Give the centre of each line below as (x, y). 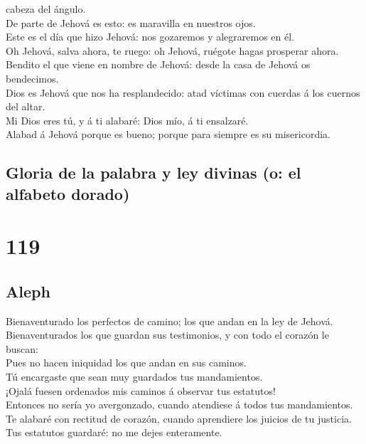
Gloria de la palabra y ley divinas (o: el (154, 173)
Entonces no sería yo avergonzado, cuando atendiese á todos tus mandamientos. (179, 405)
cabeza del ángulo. (46, 9)
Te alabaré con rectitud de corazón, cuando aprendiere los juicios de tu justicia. (179, 418)
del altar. (26, 106)
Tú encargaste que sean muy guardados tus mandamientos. (134, 377)
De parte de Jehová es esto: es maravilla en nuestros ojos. (131, 22)
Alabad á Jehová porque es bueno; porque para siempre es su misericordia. (168, 134)
